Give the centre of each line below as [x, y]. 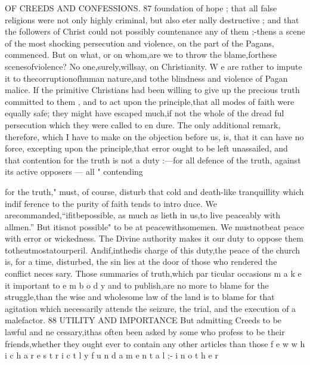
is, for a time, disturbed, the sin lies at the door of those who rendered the [141, 262]
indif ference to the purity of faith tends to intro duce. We [111, 203]
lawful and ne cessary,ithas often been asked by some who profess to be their [145, 332]
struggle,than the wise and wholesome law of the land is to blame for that [140, 297]
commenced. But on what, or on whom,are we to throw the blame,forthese [141, 55]
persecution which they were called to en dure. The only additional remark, [143, 124]
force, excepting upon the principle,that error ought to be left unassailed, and [146, 148]
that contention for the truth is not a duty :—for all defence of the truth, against [153, 160]
